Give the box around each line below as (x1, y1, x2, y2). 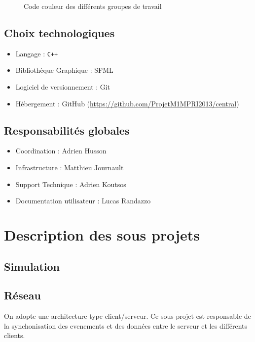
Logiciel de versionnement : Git (15, 82, 110, 92)
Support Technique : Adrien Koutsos (15, 179, 126, 189)
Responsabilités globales (4, 122, 130, 138)
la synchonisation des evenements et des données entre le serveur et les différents (4, 320, 248, 331)
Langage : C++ (15, 48, 58, 58)
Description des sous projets (4, 225, 200, 244)
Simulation (4, 258, 60, 274)
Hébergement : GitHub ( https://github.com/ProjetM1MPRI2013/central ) (15, 98, 239, 108)
